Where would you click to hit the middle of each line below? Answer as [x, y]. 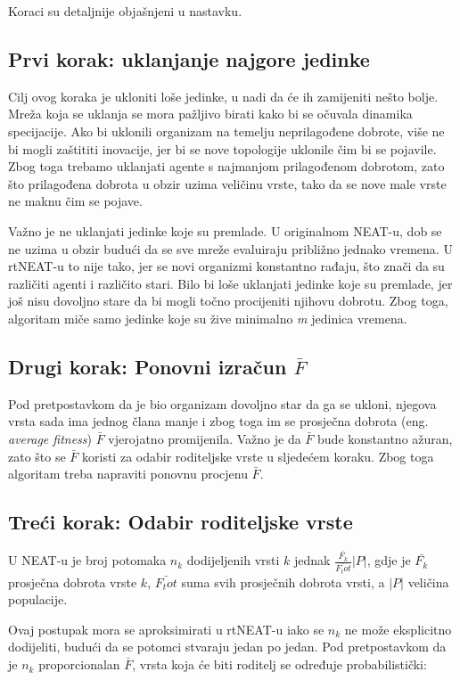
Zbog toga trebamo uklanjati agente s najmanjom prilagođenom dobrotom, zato [226, 166]
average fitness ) [50, 438]
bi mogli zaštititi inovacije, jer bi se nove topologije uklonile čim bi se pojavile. [222, 148]
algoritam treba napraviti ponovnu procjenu [128, 474]
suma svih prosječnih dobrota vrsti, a [283, 582]
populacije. [38, 599]
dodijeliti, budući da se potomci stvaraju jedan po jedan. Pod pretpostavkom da [227, 647]
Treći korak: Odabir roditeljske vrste [181, 522]
